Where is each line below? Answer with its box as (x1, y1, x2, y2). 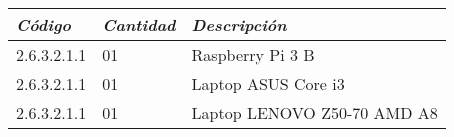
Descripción (191, 13, 287, 36)
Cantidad (102, 13, 176, 36)
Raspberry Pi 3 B (191, 43, 315, 66)
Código (16, 13, 71, 36)
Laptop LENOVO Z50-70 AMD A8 (191, 101, 438, 124)
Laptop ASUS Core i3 (191, 72, 345, 95)
